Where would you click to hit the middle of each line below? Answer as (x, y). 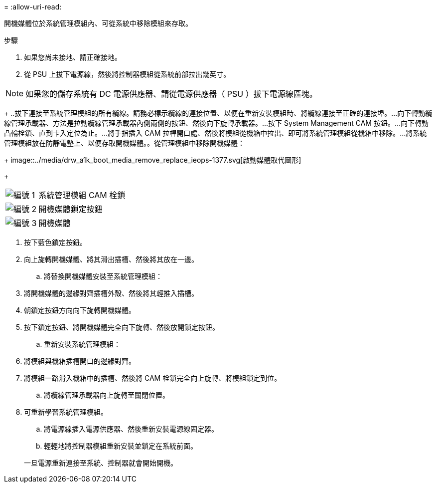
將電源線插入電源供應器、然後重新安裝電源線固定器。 (131, 429)
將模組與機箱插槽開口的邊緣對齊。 (80, 361)
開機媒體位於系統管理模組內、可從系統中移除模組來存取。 (98, 23)
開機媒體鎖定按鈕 (71, 209)
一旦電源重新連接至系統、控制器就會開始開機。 (101, 463)
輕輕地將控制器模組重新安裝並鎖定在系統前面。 (121, 446)
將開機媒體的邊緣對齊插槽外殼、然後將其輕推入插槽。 (111, 293)
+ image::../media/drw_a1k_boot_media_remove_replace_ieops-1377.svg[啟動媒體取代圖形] (153, 160)
